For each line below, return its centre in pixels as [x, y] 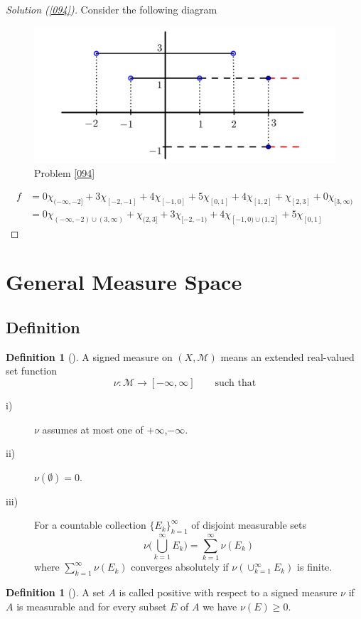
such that [236, 383]
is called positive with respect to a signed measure [228, 592]
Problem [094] [65, 173]
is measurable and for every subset [92, 606]
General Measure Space [124, 282]
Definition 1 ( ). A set [55, 592]
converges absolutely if [180, 567]
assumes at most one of [93, 429]
